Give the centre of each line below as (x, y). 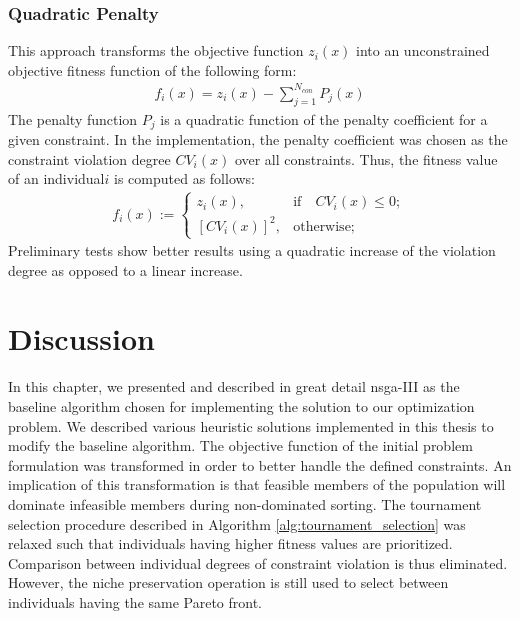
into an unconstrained (423, 50)
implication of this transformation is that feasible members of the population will (257, 484)
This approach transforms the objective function (156, 50)
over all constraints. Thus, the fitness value (366, 158)
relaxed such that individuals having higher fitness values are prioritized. (230, 543)
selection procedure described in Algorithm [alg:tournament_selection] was (237, 523)
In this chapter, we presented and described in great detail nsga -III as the (234, 386)
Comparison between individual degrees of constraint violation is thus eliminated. (258, 562)
